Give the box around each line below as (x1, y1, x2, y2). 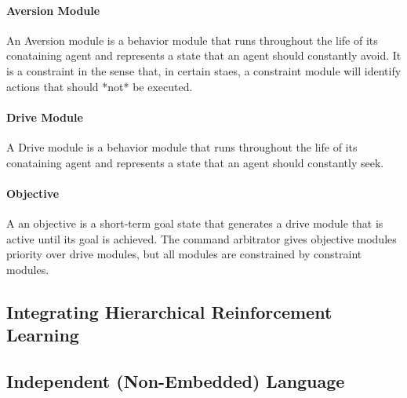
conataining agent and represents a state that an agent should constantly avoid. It (6, 47, 402, 64)
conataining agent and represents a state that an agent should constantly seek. (6, 154, 384, 170)
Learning (6, 323, 79, 347)
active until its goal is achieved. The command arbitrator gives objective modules (6, 230, 397, 246)
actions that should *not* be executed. (6, 78, 193, 94)
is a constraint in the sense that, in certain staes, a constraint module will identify (6, 62, 402, 79)
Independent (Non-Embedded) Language (6, 368, 345, 393)
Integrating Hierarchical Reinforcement (6, 299, 333, 323)
